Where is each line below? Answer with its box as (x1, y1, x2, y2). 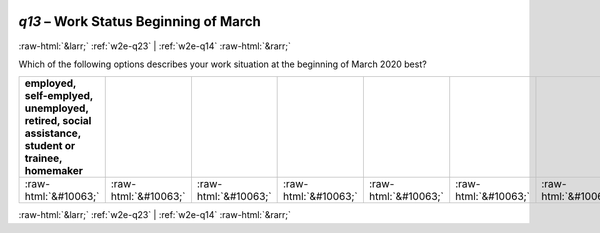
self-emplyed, (24, 89, 94, 103)
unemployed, (24, 101, 89, 115)
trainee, (24, 151, 63, 165)
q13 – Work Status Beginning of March (18, 13, 262, 30)
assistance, (24, 126, 82, 140)
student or (24, 139, 76, 153)
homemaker (24, 164, 84, 178)
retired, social (24, 114, 92, 128)
